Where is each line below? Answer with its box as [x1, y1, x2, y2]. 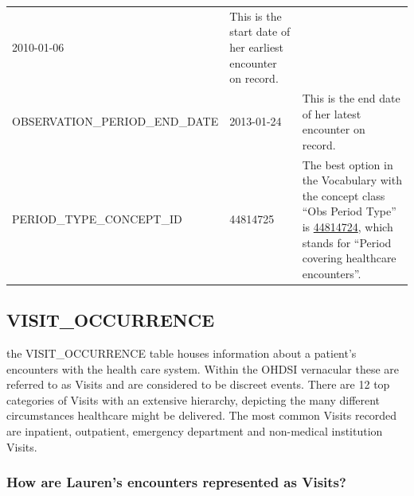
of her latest [302, 105, 361, 122]
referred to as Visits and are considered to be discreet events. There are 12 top [6, 376, 390, 393]
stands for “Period [302, 234, 392, 250]
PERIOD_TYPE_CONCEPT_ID [12, 211, 182, 227]
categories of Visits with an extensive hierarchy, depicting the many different [6, 391, 381, 408]
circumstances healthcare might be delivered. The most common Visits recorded [6, 407, 397, 424]
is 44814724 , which [302, 218, 393, 234]
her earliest [229, 38, 284, 55]
